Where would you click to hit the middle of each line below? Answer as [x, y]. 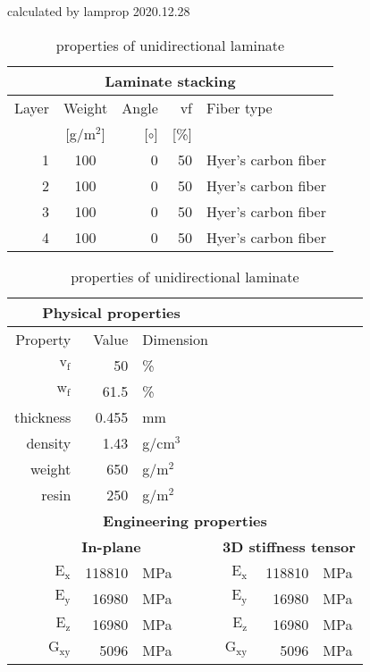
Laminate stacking [170, 80]
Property [43, 339]
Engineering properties [185, 520]
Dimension [175, 339]
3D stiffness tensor [289, 546]
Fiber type [239, 107]
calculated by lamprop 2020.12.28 [99, 11]
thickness [43, 416]
